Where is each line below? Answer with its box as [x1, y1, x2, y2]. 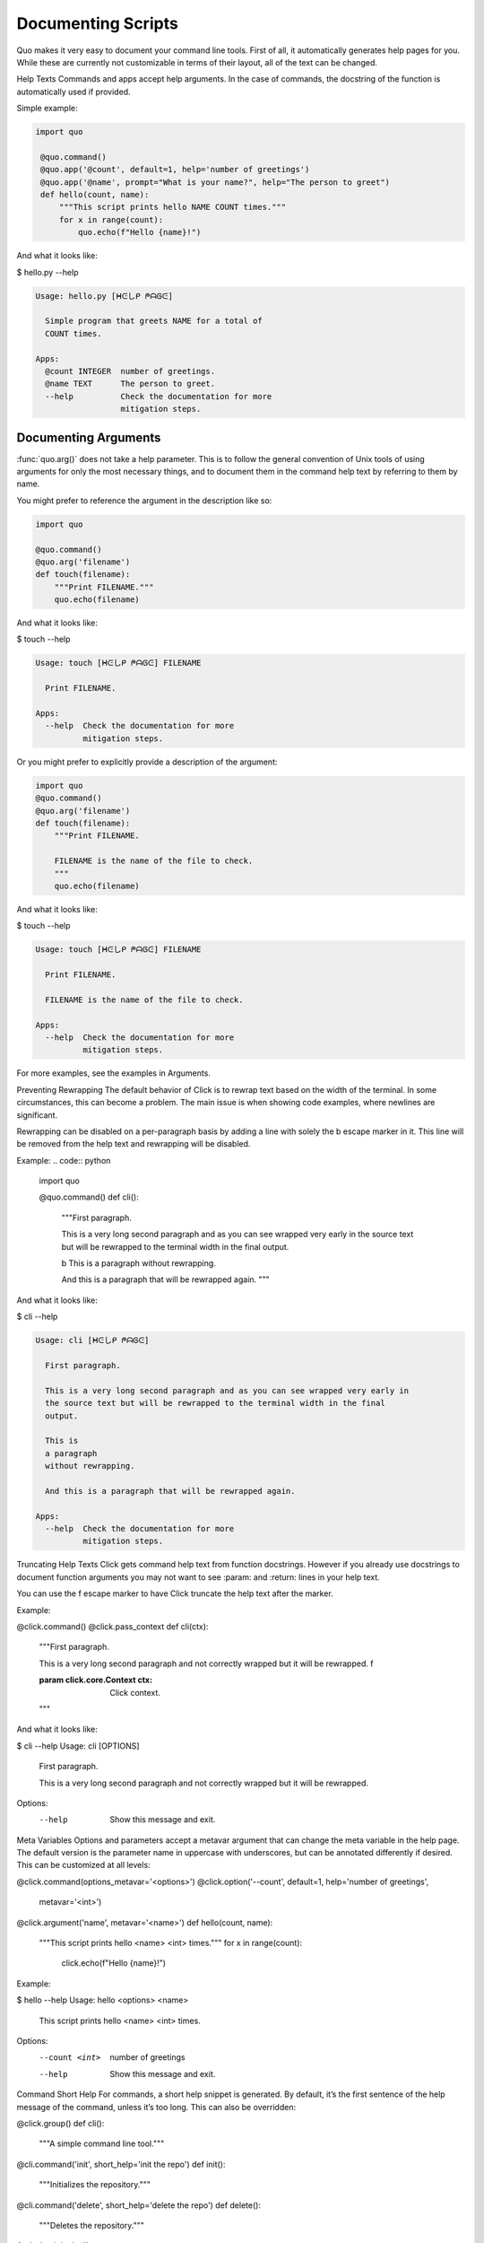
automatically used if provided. [16, 86, 131, 97]
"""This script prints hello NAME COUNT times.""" [58, 202, 287, 213]
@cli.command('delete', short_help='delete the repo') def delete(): [16, 2199, 262, 2211]
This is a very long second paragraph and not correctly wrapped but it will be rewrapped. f [39, 1658, 374, 1669]
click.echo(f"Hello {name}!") [61, 1958, 166, 1968]
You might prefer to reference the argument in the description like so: [16, 494, 272, 506]
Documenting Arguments [16, 430, 161, 445]
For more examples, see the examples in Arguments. [16, 1068, 211, 1078]
